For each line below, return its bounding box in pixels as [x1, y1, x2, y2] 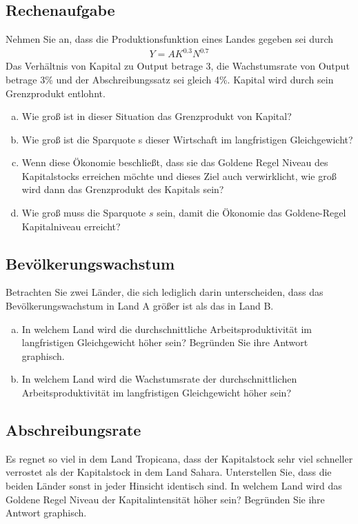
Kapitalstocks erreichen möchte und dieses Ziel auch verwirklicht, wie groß [21, 168, 337, 183]
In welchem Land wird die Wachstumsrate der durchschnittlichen [21, 372, 297, 386]
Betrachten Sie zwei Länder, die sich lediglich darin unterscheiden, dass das [6, 285, 324, 299]
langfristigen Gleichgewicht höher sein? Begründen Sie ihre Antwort [21, 335, 308, 350]
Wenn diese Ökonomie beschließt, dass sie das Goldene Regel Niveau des [21, 155, 328, 170]
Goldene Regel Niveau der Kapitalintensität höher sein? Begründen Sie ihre [6, 492, 325, 506]
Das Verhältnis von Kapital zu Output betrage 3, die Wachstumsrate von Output [6, 59, 350, 73]
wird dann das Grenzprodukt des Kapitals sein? [21, 182, 224, 196]
